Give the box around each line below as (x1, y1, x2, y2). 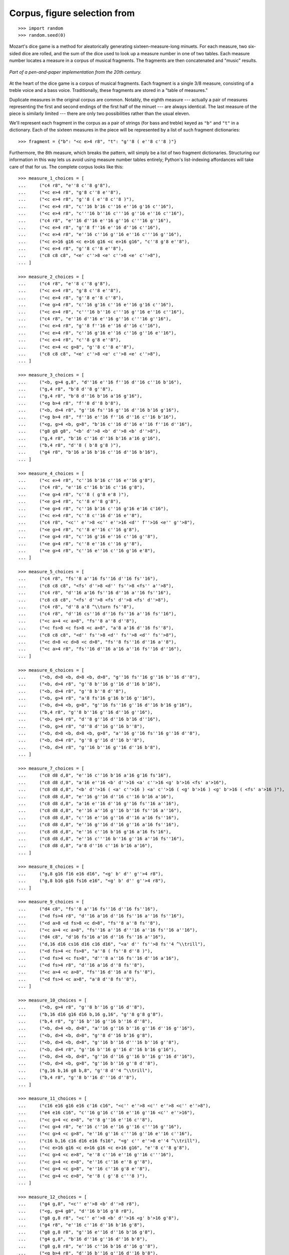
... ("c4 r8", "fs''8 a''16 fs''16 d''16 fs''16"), (18, 576, 158, 582)
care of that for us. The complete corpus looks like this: (9, 164, 124, 170)
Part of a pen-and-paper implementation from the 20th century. (9, 69, 142, 75)
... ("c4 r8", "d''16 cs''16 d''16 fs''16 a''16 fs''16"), (18, 611, 177, 617)
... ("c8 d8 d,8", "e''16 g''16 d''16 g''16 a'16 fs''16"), (18, 822, 180, 828)
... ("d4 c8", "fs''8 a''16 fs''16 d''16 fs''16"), (18, 906, 158, 912)
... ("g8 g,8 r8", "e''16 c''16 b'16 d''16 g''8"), (18, 1243, 158, 1249)
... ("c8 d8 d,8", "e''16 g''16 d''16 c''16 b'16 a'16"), (18, 794, 174, 799)
